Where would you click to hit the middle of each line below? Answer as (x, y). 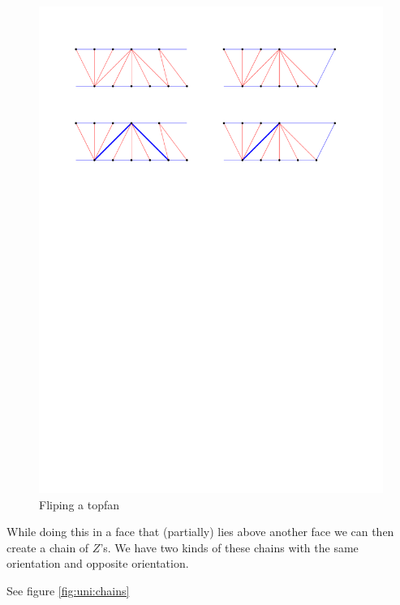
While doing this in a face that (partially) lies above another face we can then (200, 532)
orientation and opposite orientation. (98, 563)
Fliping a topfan (80, 504)
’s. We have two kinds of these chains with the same (229, 547)
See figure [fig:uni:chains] (68, 590)
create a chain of (48, 547)
